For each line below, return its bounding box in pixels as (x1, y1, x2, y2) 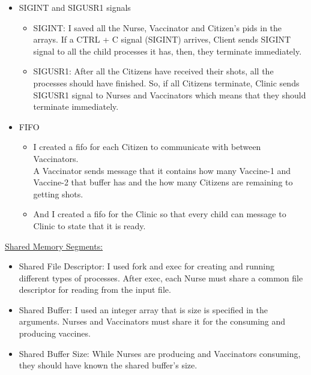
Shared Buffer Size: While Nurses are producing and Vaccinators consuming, (19, 347, 301, 359)
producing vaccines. (19, 327, 91, 340)
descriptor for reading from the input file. (19, 283, 171, 296)
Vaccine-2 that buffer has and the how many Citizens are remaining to (33, 176, 293, 188)
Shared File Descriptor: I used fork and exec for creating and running (19, 260, 274, 272)
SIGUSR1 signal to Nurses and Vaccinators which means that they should (33, 88, 306, 101)
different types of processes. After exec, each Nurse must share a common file (19, 271, 303, 284)
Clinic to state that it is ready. (33, 219, 146, 232)
